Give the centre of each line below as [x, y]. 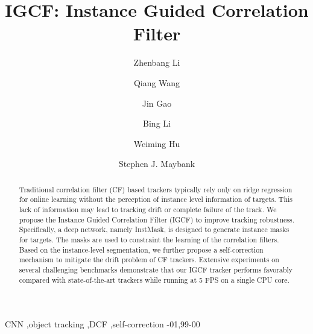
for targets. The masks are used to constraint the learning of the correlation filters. [149, 239]
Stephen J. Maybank [157, 164]
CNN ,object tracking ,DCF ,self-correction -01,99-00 [103, 324]
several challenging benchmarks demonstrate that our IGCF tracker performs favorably [156, 269]
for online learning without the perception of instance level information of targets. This [156, 199]
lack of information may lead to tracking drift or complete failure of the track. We [148, 209]
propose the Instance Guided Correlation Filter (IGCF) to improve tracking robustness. [157, 219]
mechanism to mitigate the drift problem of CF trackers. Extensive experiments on [149, 260]
